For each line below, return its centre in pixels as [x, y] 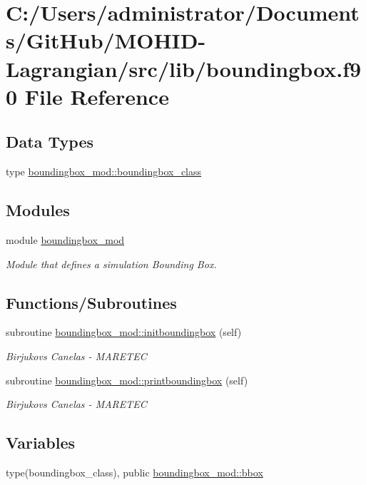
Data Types [50, 142]
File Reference [97, 96]
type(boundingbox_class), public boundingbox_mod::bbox [134, 472]
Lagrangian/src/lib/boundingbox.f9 [184, 68]
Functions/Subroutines [91, 302]
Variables [41, 443]
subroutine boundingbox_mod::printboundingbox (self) [127, 380]
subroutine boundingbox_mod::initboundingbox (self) [124, 332]
